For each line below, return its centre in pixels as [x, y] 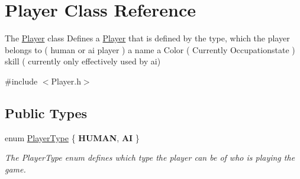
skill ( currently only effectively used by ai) [83, 61]
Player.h [66, 81]
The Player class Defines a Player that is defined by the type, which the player [147, 38]
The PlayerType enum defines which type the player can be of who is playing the [150, 157]
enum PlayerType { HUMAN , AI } [72, 137]
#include [21, 81]
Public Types [46, 113]
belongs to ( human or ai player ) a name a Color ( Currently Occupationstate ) [150, 49]
